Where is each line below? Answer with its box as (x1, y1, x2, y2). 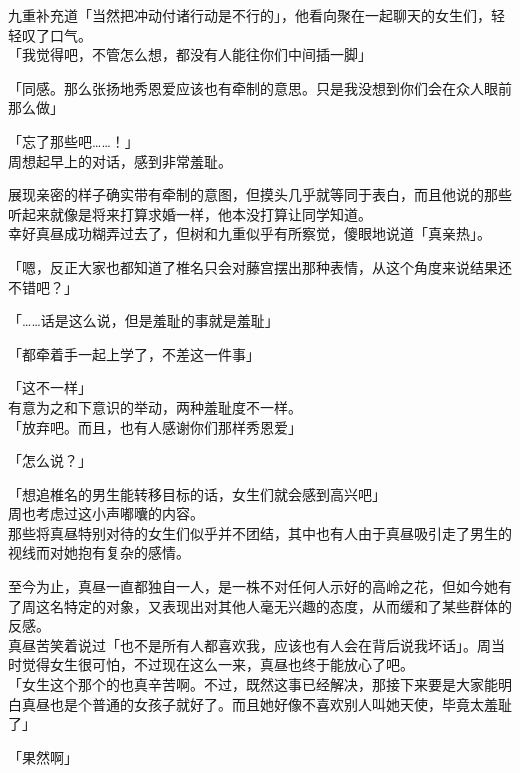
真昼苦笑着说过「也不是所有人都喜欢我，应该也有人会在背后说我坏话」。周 (8, 634, 491, 655)
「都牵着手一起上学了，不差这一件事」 (8, 343, 260, 364)
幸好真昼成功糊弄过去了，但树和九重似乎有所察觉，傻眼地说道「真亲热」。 (8, 223, 491, 244)
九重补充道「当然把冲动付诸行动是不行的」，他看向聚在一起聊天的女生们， (8, 5, 491, 25)
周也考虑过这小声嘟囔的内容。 (8, 503, 204, 524)
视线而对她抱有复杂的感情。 (8, 542, 190, 563)
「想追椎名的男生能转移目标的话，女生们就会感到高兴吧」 (8, 483, 386, 504)
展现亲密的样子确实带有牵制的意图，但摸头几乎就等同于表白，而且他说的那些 (8, 184, 512, 205)
